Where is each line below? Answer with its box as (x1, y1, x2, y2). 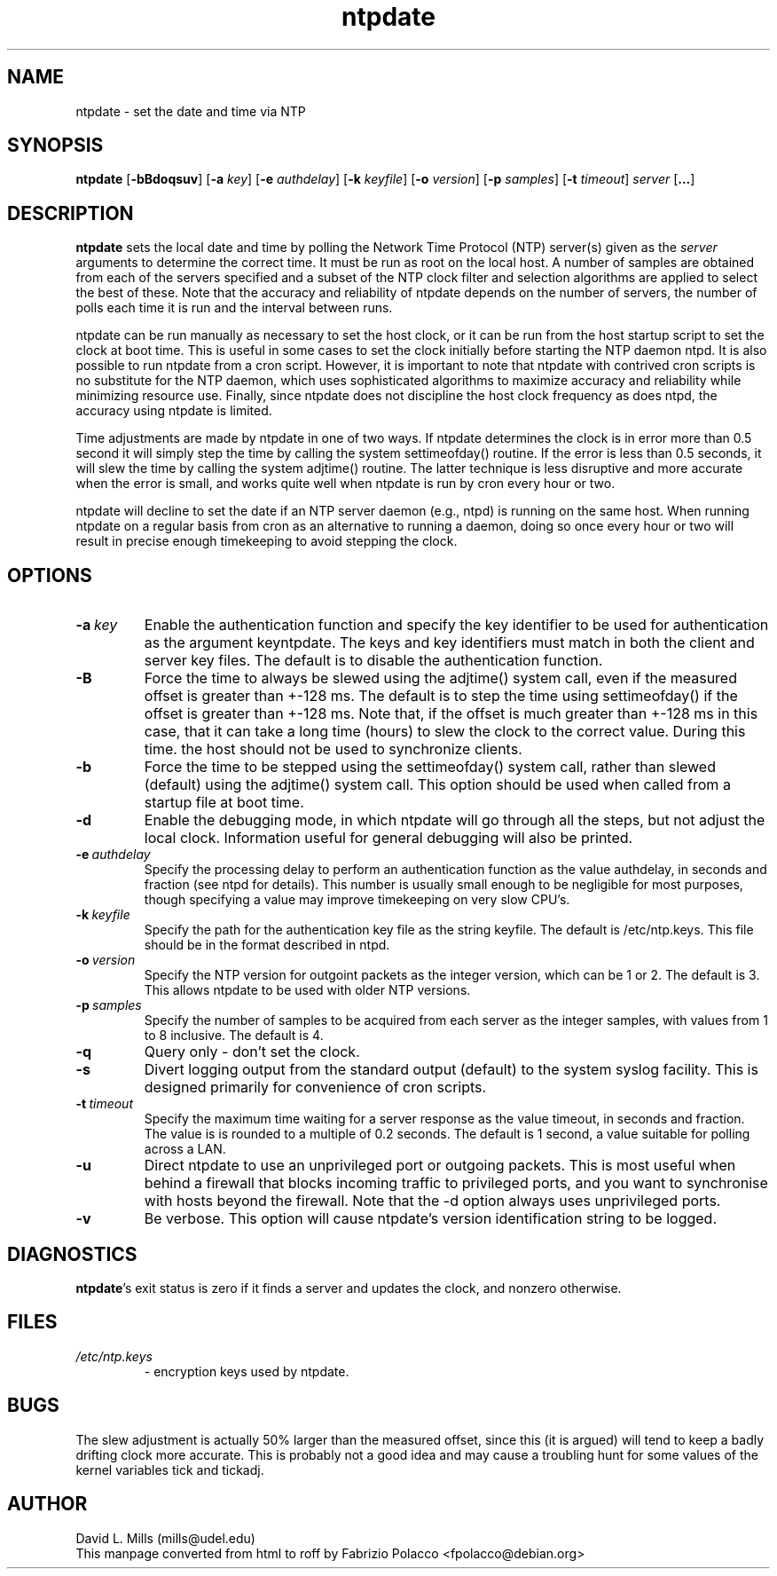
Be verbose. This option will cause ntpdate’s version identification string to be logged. (144, 1210, 718, 1228)
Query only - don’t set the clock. (144, 1043, 360, 1061)
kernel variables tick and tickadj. (75, 1462, 264, 1477)
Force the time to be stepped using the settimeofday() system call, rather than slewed (144, 758, 716, 776)
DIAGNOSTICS (7, 1242, 137, 1265)
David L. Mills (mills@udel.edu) (75, 1530, 255, 1546)
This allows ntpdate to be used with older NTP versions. (144, 982, 471, 998)
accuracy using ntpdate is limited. (75, 403, 272, 419)
